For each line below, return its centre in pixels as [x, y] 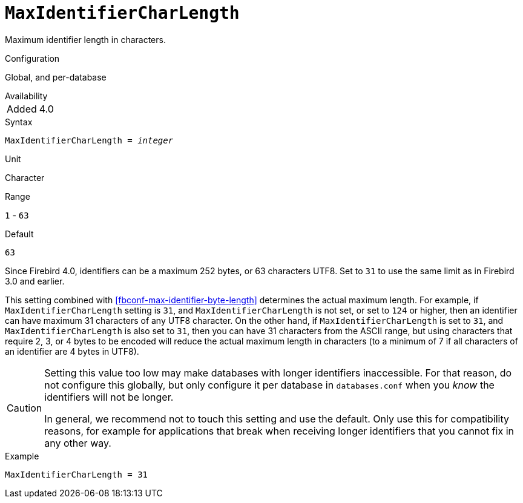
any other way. [78, 443]
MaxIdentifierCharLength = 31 [77, 474]
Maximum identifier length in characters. [85, 39]
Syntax [19, 122]
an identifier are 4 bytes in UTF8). [72, 351]
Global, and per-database [56, 77]
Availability [26, 96]
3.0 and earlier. [35, 281]
